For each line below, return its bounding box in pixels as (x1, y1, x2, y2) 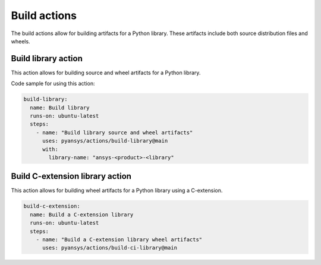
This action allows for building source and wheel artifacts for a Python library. (11, 69, 201, 76)
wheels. (11, 37, 30, 45)
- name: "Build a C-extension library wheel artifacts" (36, 236, 203, 243)
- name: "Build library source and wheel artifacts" (36, 129, 193, 136)
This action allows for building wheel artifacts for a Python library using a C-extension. (11, 187, 223, 194)
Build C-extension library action (11, 171, 132, 181)
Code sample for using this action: (11, 80, 95, 87)
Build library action (11, 53, 83, 64)
